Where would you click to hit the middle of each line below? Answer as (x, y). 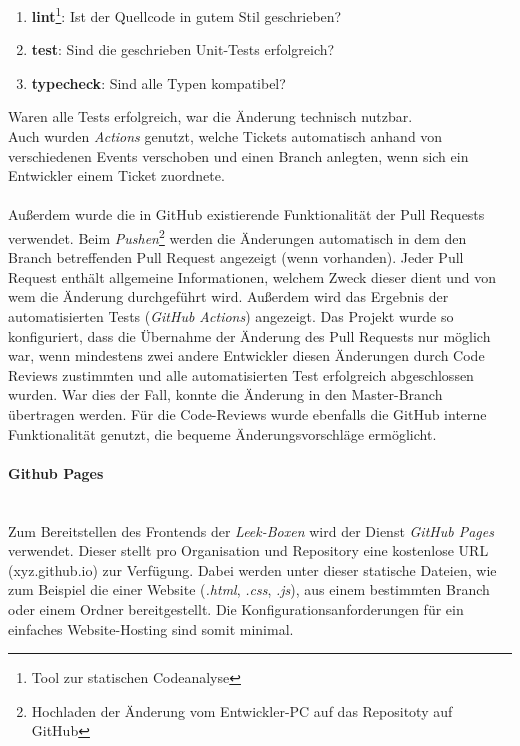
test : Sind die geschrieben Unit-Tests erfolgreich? (183, 49)
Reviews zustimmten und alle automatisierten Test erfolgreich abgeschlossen (241, 374)
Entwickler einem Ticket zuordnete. (116, 175)
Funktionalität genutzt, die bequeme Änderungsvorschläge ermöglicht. (222, 433)
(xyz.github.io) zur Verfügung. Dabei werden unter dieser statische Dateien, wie (252, 569)
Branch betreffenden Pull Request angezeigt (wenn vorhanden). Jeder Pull (236, 257)
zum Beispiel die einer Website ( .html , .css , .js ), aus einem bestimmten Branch (249, 589)
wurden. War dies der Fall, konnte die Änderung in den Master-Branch (225, 394)
